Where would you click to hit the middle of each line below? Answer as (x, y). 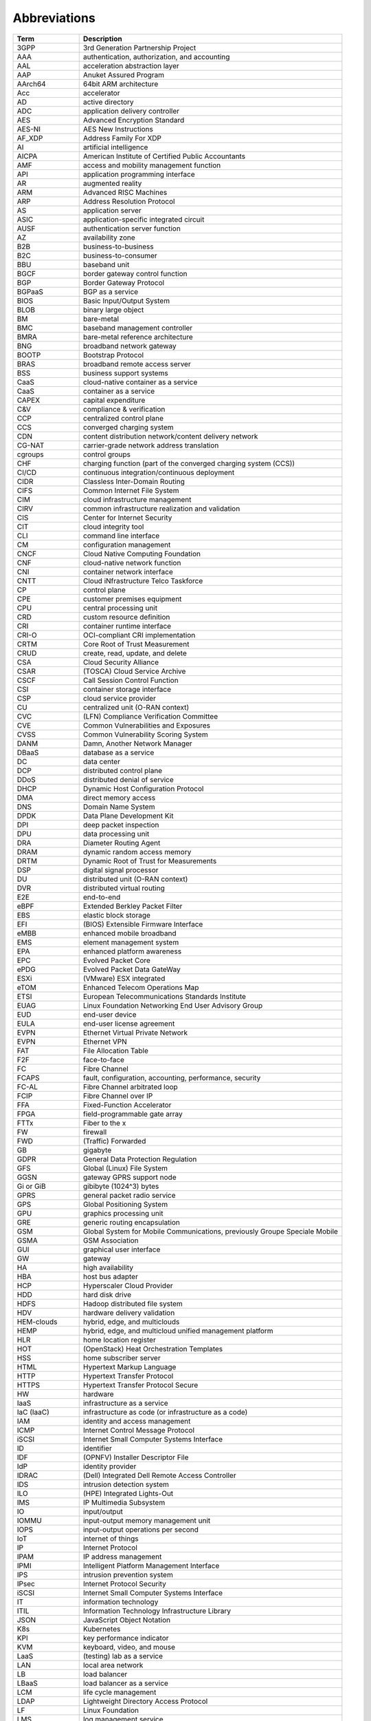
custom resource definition (126, 617)
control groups (106, 454)
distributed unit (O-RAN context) (135, 879)
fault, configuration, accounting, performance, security (172, 1077)
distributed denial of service (128, 779)
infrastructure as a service (125, 1403)
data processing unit (116, 834)
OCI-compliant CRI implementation (139, 635)
